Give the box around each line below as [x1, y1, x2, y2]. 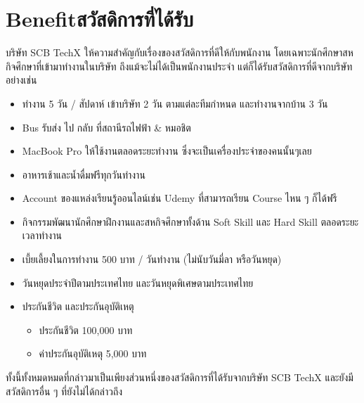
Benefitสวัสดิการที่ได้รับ [6, 4, 194, 33]
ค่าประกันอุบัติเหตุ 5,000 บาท [39, 346, 147, 361]
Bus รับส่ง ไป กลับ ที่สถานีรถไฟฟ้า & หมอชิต [22, 120, 191, 134]
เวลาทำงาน [22, 228, 62, 243]
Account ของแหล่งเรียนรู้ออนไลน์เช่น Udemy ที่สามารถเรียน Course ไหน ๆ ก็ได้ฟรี [22, 191, 337, 205]
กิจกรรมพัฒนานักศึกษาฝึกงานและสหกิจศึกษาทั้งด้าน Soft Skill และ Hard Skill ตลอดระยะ [22, 214, 359, 229]
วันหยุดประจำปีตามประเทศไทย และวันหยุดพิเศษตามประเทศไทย [22, 275, 254, 290]
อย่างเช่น [6, 72, 37, 87]
